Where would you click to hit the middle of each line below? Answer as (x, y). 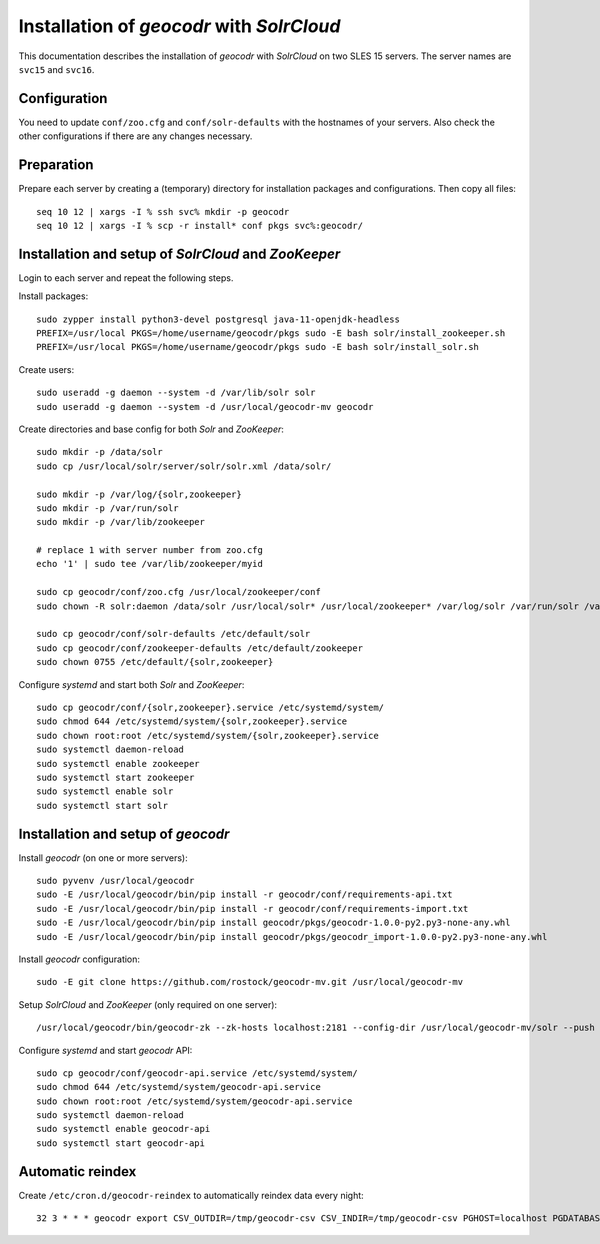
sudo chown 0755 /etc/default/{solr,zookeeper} (155, 662)
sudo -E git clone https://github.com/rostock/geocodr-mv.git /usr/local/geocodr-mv (250, 982)
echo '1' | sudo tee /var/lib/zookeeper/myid (150, 564)
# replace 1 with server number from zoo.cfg (150, 550)
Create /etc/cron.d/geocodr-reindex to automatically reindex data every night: (191, 1195)
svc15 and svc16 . (56, 69)
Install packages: (53, 296)
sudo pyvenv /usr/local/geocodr (115, 881)
